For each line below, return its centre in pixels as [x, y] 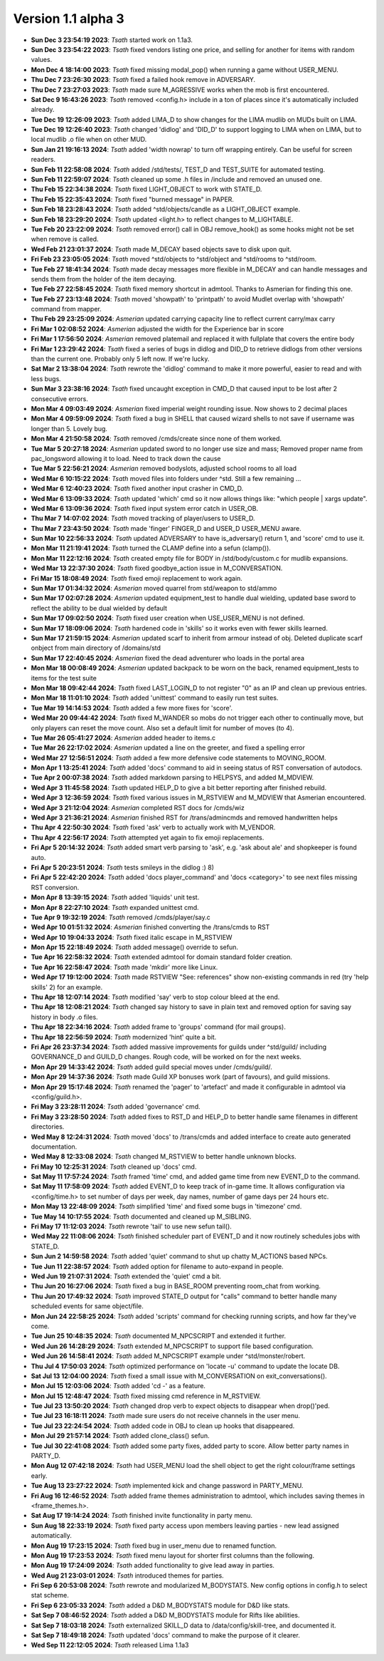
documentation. [54, 1147]
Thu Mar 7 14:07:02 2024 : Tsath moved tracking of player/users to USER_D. [143, 518]
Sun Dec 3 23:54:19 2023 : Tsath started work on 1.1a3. [112, 40]
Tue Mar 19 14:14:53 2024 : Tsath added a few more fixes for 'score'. [132, 708]
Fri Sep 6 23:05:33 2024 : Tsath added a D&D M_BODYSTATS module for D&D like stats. [160, 1605]
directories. [48, 1127]
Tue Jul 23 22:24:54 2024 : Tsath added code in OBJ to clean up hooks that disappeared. [163, 1426]
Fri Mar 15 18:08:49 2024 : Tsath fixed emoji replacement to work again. [137, 578]
